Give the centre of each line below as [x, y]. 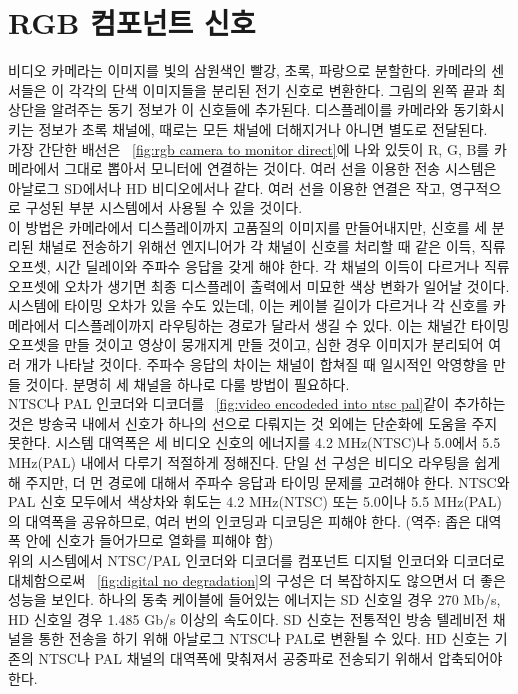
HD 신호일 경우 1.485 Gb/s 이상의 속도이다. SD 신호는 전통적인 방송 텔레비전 [248, 618]
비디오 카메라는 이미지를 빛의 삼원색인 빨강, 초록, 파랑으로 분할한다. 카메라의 [247, 70]
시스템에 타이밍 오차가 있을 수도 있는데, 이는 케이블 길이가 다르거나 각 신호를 [248, 305]
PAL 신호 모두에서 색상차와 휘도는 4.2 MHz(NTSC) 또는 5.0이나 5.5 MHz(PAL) [255, 501]
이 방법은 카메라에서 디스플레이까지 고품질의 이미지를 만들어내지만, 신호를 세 [248, 226]
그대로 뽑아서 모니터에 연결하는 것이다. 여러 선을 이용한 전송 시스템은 [280, 168]
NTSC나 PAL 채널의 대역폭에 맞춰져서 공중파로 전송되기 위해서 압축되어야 [270, 657]
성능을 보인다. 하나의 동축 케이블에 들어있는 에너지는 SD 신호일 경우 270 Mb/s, [254, 599]
